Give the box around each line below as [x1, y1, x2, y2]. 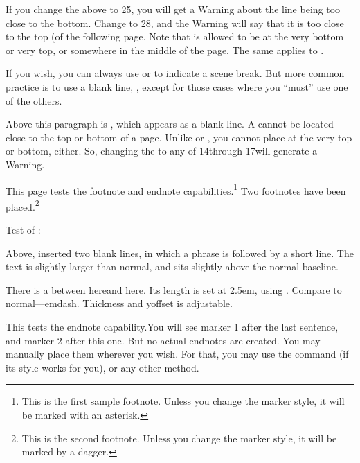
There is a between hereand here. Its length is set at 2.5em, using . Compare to [6, 282, 342, 297]
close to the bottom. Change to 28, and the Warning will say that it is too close [6, 15, 344, 30]
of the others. [6, 93, 62, 107]
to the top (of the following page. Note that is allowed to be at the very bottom [6, 29, 344, 44]
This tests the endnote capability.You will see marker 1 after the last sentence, [6, 320, 339, 333]
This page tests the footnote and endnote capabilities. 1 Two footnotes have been [6, 181, 346, 198]
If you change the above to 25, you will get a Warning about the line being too [6, 2, 341, 16]
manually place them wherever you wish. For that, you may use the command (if [6, 347, 349, 361]
